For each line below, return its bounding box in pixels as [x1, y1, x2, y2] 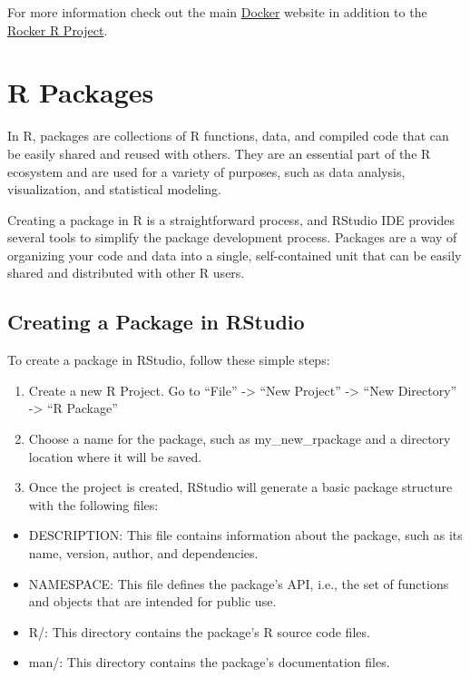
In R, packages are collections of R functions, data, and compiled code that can [7, 126, 449, 145]
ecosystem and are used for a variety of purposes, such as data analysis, [7, 162, 406, 181]
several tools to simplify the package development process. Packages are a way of [7, 228, 457, 247]
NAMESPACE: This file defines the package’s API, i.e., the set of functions [28, 574, 449, 593]
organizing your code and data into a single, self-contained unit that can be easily [7, 245, 462, 264]
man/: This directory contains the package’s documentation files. [28, 653, 390, 672]
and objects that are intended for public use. [28, 592, 277, 611]
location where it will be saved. [28, 447, 202, 466]
